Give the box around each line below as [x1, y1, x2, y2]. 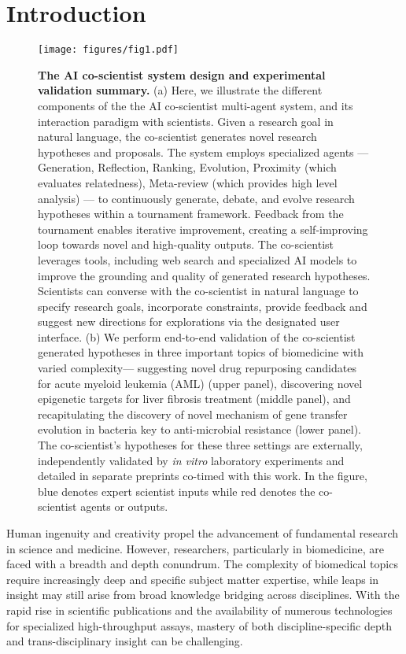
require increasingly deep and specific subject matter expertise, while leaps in [6, 571, 379, 587]
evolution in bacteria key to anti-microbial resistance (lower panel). [38, 421, 361, 438]
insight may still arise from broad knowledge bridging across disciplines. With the [6, 586, 400, 603]
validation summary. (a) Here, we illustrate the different [38, 82, 323, 98]
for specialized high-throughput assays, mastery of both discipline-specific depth [6, 617, 392, 634]
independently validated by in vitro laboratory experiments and [38, 452, 345, 468]
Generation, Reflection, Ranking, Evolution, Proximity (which [38, 159, 337, 176]
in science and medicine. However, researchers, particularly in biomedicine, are [6, 540, 384, 556]
